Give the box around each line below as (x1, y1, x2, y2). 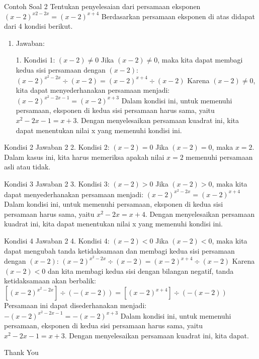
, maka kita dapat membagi (157, 54, 243, 65)
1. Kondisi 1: (16, 54, 55, 65)
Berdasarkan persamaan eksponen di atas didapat (101, 11, 255, 21)
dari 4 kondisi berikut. (4, 21, 73, 31)
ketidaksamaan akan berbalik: (4, 275, 96, 286)
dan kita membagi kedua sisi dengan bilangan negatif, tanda (47, 265, 234, 276)
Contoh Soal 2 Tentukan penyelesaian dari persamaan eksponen (4, 1, 201, 11)
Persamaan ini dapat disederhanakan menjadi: (4, 300, 147, 311)
